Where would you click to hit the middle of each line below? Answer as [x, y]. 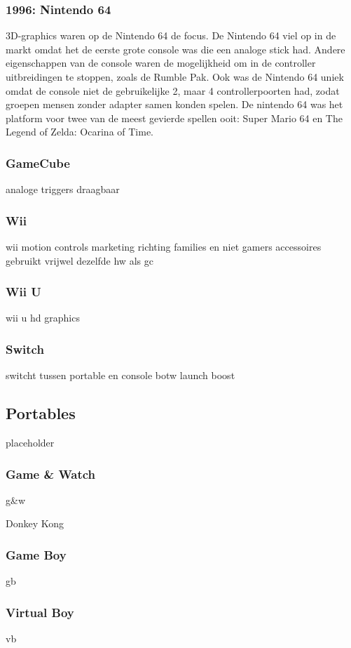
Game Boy [36, 554]
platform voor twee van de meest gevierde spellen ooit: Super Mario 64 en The [174, 118]
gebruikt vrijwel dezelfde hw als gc [80, 260]
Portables [41, 413]
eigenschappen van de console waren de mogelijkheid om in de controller [161, 63]
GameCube [38, 163]
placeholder [30, 443]
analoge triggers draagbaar [63, 189]
